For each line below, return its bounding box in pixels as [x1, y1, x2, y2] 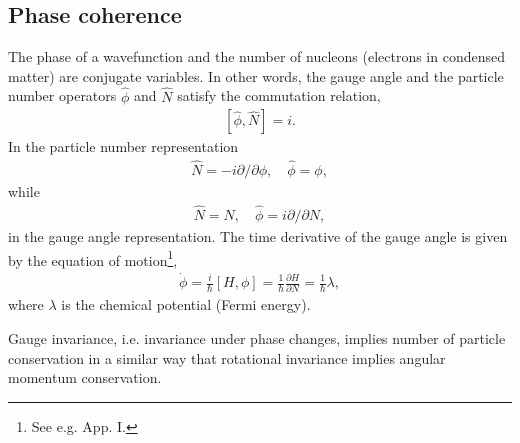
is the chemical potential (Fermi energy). [61, 294, 311, 315]
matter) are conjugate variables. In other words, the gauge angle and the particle [8, 65, 504, 86]
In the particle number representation [8, 136, 239, 157]
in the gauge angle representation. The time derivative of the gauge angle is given [8, 225, 508, 246]
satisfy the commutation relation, [177, 85, 381, 106]
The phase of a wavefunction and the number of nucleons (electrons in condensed [8, 46, 505, 67]
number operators [8, 85, 117, 106]
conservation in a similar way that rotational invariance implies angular [8, 347, 446, 368]
